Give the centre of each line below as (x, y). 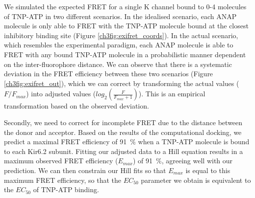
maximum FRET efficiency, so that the (63, 180)
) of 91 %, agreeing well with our (183, 161)
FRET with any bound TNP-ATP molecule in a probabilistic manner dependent (125, 54)
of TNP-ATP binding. (66, 189)
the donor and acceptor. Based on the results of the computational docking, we (123, 132)
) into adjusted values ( (61, 94)
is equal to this (208, 170)
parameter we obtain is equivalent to (196, 180)
